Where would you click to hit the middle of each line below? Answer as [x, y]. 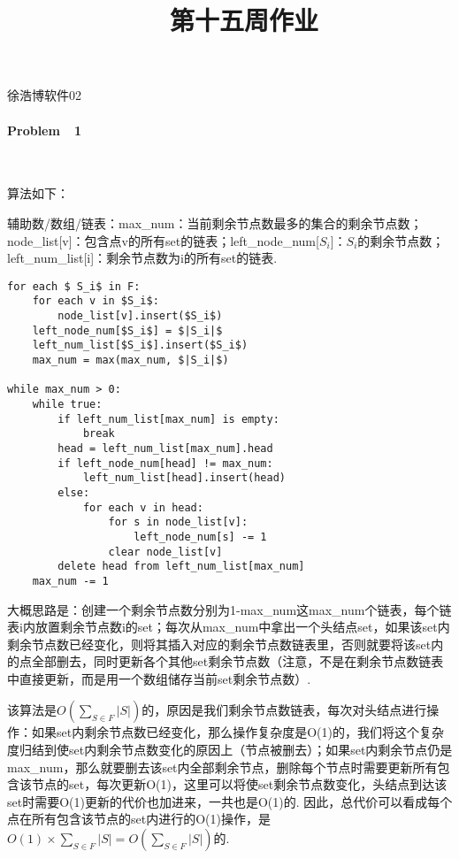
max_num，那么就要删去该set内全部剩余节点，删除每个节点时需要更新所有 [222, 767]
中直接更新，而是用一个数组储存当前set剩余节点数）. [159, 678]
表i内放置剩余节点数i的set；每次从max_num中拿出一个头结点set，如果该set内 [229, 627]
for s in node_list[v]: [178, 522]
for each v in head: [143, 507]
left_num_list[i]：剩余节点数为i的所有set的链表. [142, 258]
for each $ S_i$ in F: [74, 286]
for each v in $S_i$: [96, 301]
